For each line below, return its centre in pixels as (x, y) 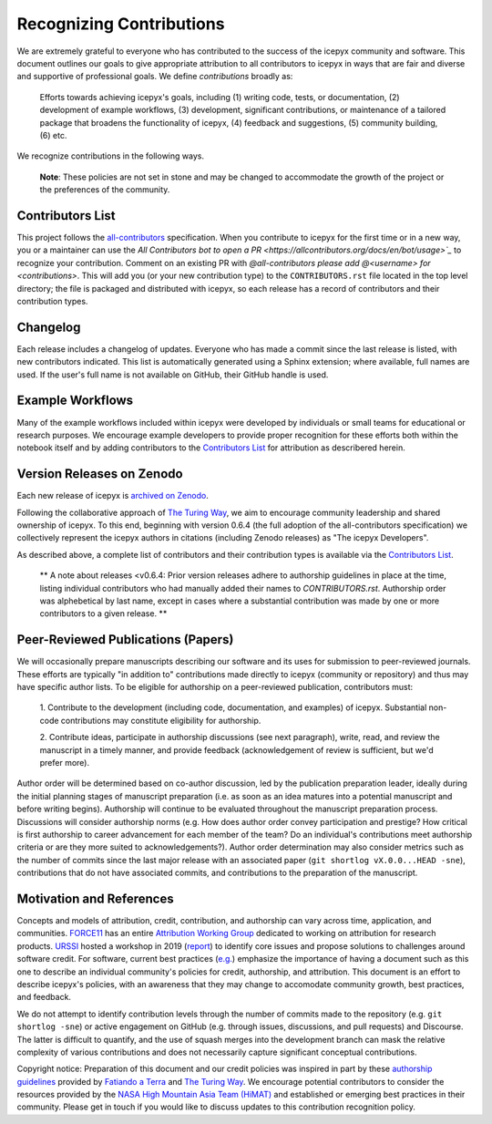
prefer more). (65, 762)
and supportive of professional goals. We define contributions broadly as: (155, 77)
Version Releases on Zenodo (100, 474)
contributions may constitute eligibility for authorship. (161, 720)
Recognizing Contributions (121, 24)
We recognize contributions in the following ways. (111, 156)
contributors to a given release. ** (103, 614)
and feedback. (44, 997)
